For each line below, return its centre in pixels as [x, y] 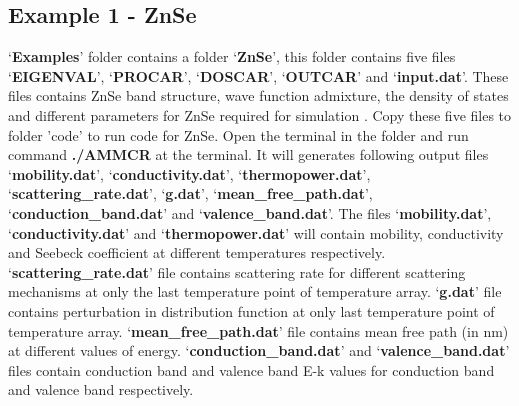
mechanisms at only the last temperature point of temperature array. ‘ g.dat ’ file [255, 291]
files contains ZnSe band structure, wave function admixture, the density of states [258, 95]
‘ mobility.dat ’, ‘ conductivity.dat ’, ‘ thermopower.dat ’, [189, 173]
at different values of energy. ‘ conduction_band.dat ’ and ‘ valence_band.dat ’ [259, 350]
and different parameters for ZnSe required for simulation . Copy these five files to [260, 114]
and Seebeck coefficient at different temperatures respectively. [197, 252]
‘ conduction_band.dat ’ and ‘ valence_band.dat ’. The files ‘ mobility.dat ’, [250, 212]
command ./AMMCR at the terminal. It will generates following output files [248, 154]
